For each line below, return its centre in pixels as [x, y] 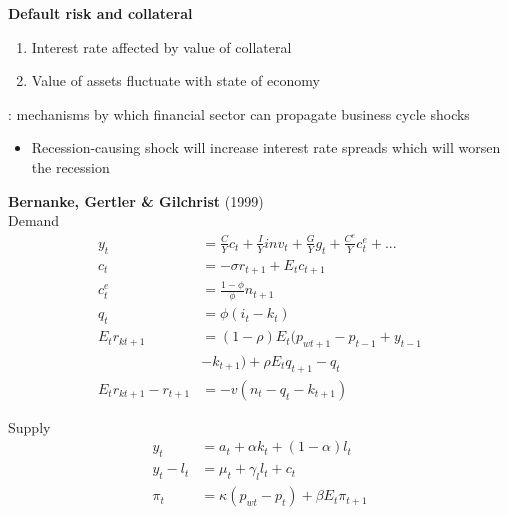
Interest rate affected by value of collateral [161, 46]
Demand [34, 220]
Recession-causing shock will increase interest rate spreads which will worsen [266, 147]
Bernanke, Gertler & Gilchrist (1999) [136, 200]
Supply [29, 426]
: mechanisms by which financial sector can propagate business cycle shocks [239, 113]
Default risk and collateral [100, 13]
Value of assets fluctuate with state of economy [175, 80]
